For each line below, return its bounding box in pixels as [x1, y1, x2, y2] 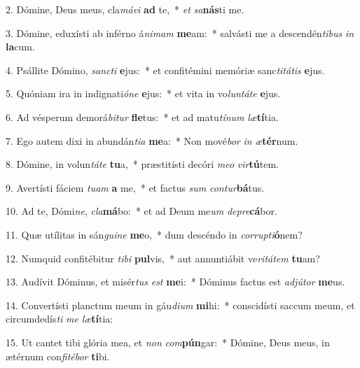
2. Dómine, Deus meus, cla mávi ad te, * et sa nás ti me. [6, 2, 244, 16]
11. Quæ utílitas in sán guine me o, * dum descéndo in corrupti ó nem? [6, 227, 303, 241]
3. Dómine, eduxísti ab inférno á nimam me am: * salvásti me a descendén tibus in [6, 25, 354, 40]
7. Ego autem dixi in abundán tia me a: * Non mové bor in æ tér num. [6, 133, 298, 148]
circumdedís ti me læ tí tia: [6, 311, 113, 326]
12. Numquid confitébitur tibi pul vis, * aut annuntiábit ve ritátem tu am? [6, 250, 320, 265]
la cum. [6, 39, 35, 54]
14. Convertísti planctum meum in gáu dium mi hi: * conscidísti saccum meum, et [6, 297, 355, 312]
